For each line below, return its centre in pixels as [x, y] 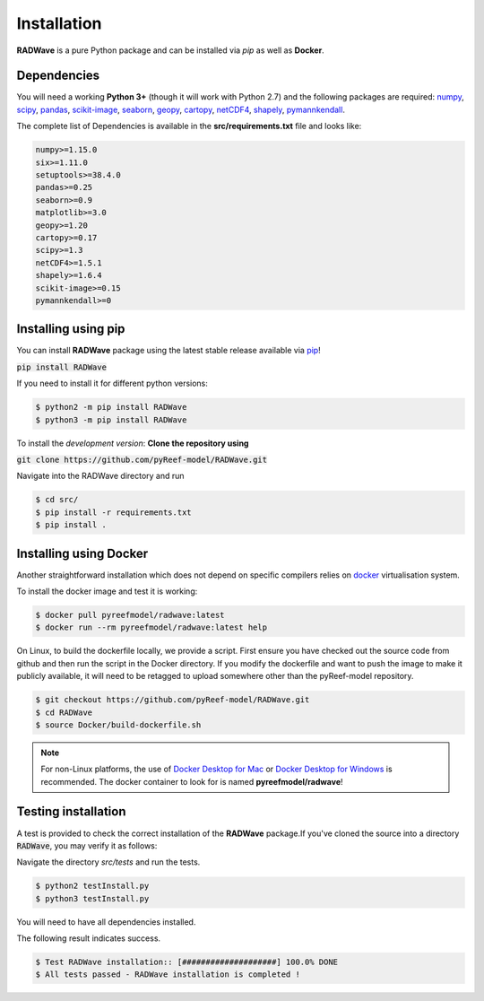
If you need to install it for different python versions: [112, 383]
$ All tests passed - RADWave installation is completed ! [168, 975]
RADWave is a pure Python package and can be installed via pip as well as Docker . [170, 50]
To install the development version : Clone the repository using [133, 443]
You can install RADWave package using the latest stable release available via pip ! [169, 351]
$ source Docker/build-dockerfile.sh [118, 725]
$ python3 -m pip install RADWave [111, 420]
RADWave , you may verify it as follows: [87, 845]
